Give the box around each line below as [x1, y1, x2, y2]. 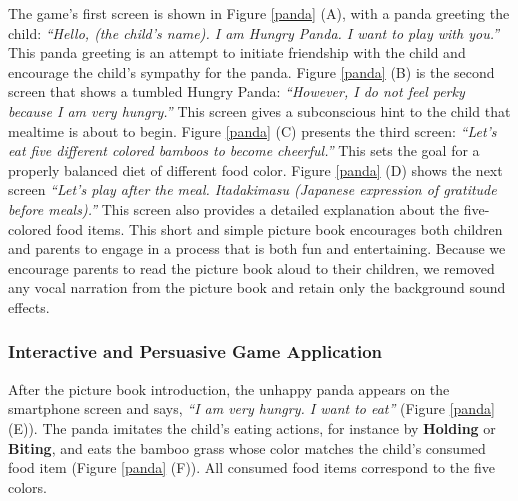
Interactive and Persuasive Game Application [8, 339, 383, 364]
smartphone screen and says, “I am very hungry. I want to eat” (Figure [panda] [8, 398, 495, 419]
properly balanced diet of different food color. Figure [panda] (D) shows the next [8, 159, 503, 180]
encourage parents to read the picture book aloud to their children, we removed [8, 257, 495, 278]
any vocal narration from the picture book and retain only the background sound [8, 277, 506, 298]
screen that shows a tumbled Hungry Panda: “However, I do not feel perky [8, 81, 465, 102]
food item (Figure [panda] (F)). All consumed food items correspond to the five [8, 457, 495, 478]
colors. [8, 476, 48, 497]
